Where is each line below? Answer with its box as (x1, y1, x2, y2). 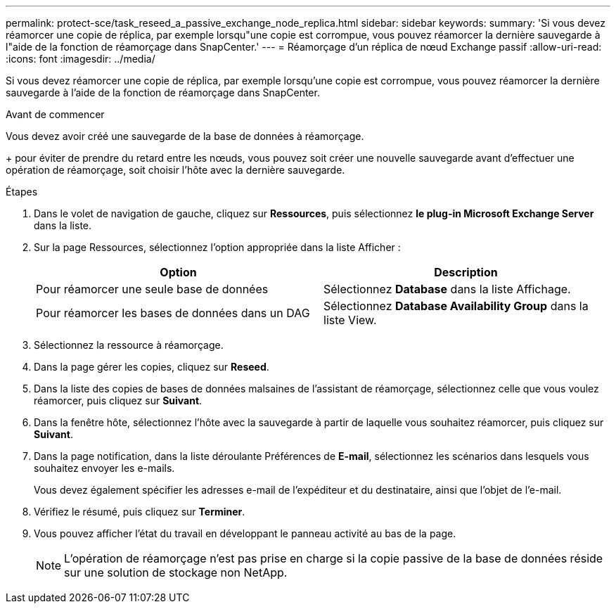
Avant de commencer (6, 108, 105, 120)
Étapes (6, 186, 38, 198)
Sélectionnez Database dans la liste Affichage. (323, 282, 571, 296)
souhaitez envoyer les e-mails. (34, 462, 175, 474)
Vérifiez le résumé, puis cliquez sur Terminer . (34, 506, 245, 518)
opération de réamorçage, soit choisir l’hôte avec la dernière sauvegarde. (6, 164, 345, 176)
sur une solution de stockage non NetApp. (64, 565, 288, 579)
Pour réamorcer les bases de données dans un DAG (36, 306, 310, 320)
